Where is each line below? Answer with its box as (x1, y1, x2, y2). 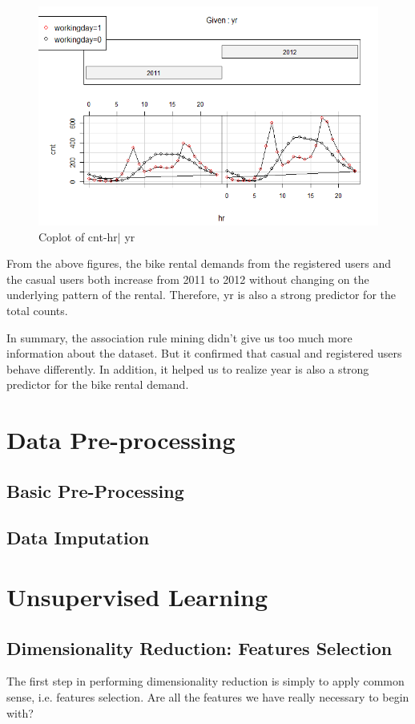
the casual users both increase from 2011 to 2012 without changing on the (6, 270, 369, 287)
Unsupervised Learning (6, 580, 268, 613)
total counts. (6, 301, 68, 318)
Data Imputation (6, 525, 150, 550)
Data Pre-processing (6, 423, 236, 456)
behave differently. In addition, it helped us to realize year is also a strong (6, 360, 369, 377)
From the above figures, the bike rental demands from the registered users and (6, 255, 391, 272)
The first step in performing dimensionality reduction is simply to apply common (6, 673, 405, 690)
